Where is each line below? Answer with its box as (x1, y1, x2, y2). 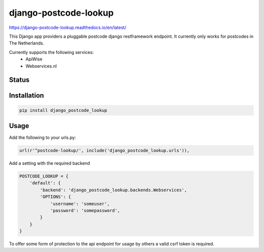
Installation (9, 91, 44, 100)
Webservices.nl (25, 63, 57, 69)
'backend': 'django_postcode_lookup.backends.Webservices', (40, 187, 187, 193)
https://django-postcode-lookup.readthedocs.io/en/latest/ (9, 25, 127, 30)
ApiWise (25, 56, 43, 62)
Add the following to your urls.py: (9, 135, 76, 141)
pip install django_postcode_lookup (19, 107, 108, 113)
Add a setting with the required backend (9, 160, 90, 166)
